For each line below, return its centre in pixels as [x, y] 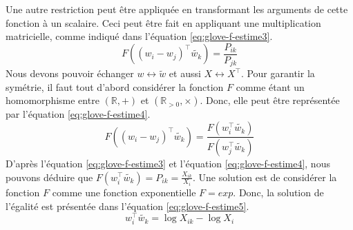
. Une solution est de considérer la [265, 177]
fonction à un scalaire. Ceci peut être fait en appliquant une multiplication [163, 22]
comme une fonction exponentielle [124, 192]
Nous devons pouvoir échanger [70, 73]
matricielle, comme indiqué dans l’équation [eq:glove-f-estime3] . [139, 36]
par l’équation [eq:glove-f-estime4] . [78, 114]
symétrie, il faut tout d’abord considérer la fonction [115, 86]
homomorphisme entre [53, 100]
